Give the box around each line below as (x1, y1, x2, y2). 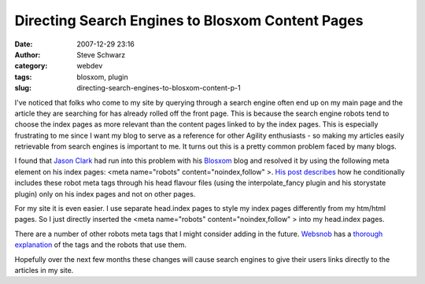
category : (14, 61, 48, 71)
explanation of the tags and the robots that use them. (14, 240, 187, 249)
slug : (14, 83, 31, 93)
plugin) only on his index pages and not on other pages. (14, 189, 196, 198)
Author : (14, 50, 41, 59)
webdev (76, 61, 103, 71)
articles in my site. (14, 265, 74, 275)
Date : (14, 39, 33, 49)
